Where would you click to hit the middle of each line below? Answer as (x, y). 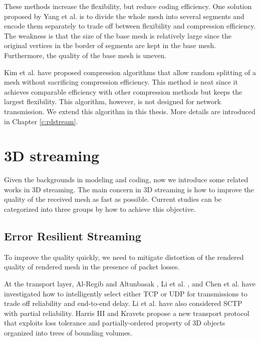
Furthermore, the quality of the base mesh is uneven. (85, 55)
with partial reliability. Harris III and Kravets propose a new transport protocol (127, 313)
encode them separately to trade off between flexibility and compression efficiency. (130, 26)
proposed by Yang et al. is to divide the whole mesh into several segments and (124, 16)
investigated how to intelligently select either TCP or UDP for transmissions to (126, 293)
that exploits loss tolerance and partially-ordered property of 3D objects (115, 323)
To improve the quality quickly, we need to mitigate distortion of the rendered (124, 257)
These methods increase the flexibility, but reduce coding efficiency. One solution (128, 6)
